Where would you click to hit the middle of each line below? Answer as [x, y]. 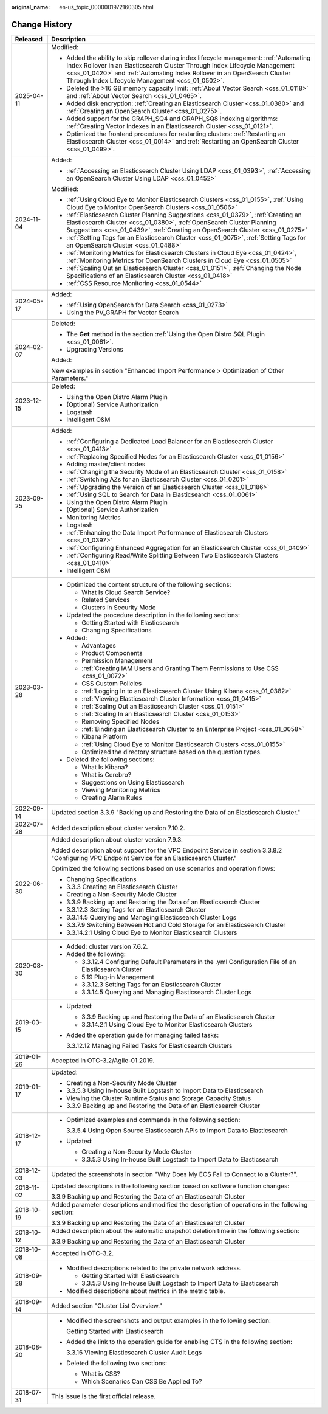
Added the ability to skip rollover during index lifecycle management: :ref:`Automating [189, 58]
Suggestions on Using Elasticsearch [133, 782]
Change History [42, 24]
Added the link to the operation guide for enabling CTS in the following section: [179, 1342]
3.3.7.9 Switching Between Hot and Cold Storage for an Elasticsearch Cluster [176, 924]
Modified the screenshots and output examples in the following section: [169, 1320]
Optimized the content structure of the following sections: [149, 584]
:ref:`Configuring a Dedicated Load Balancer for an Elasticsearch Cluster [170, 441]
